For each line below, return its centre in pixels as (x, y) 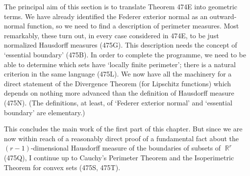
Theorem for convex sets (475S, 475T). (62, 167)
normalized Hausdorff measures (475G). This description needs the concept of (121, 45)
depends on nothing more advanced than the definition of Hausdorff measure (119, 93)
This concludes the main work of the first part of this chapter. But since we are (123, 129)
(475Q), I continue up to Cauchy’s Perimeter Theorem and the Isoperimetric (119, 157)
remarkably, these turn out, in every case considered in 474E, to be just (112, 35)
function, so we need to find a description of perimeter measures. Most (133, 26)
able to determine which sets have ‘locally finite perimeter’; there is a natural (120, 64)
